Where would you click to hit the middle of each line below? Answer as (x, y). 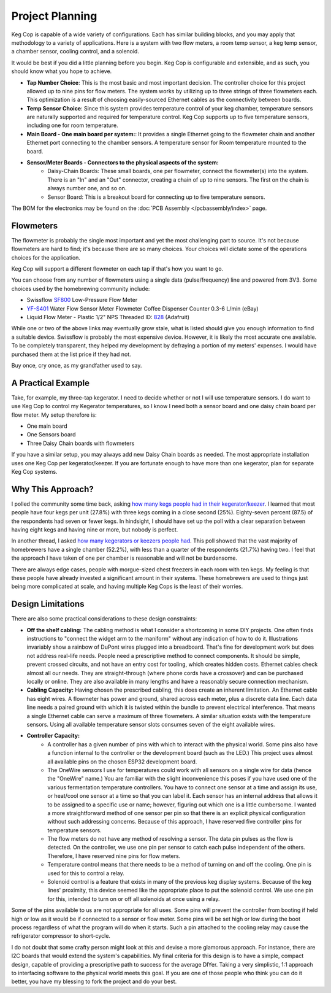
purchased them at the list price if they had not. (71, 354)
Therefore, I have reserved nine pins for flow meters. (114, 856)
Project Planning (54, 16)
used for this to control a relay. (86, 873)
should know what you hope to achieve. (62, 71)
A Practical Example (51, 383)
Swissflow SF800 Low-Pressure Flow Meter (82, 300)
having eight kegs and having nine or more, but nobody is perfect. (95, 530)
